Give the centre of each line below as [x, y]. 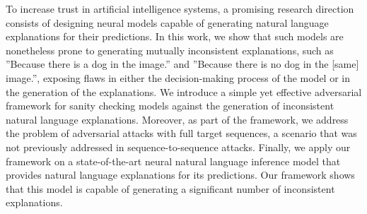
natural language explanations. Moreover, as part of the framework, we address [177, 119]
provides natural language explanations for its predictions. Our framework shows [180, 175]
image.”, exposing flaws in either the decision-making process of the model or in [178, 77]
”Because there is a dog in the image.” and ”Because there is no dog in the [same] [182, 64]
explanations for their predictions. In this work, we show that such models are [175, 36]
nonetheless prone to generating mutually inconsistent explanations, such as [170, 50]
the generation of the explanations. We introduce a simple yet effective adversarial [184, 91]
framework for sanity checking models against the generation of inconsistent [170, 106]
